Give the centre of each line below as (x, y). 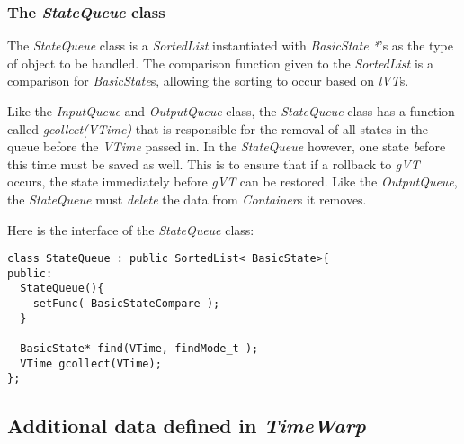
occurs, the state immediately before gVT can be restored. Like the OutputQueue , (232, 181)
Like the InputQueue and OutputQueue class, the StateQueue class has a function (231, 111)
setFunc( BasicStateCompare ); (126, 304)
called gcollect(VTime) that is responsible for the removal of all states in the (218, 128)
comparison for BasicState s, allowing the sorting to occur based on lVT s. (208, 81)
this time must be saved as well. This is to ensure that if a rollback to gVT (214, 163)
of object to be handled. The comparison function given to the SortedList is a (220, 63)
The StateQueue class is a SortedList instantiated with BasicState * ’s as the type (230, 45)
